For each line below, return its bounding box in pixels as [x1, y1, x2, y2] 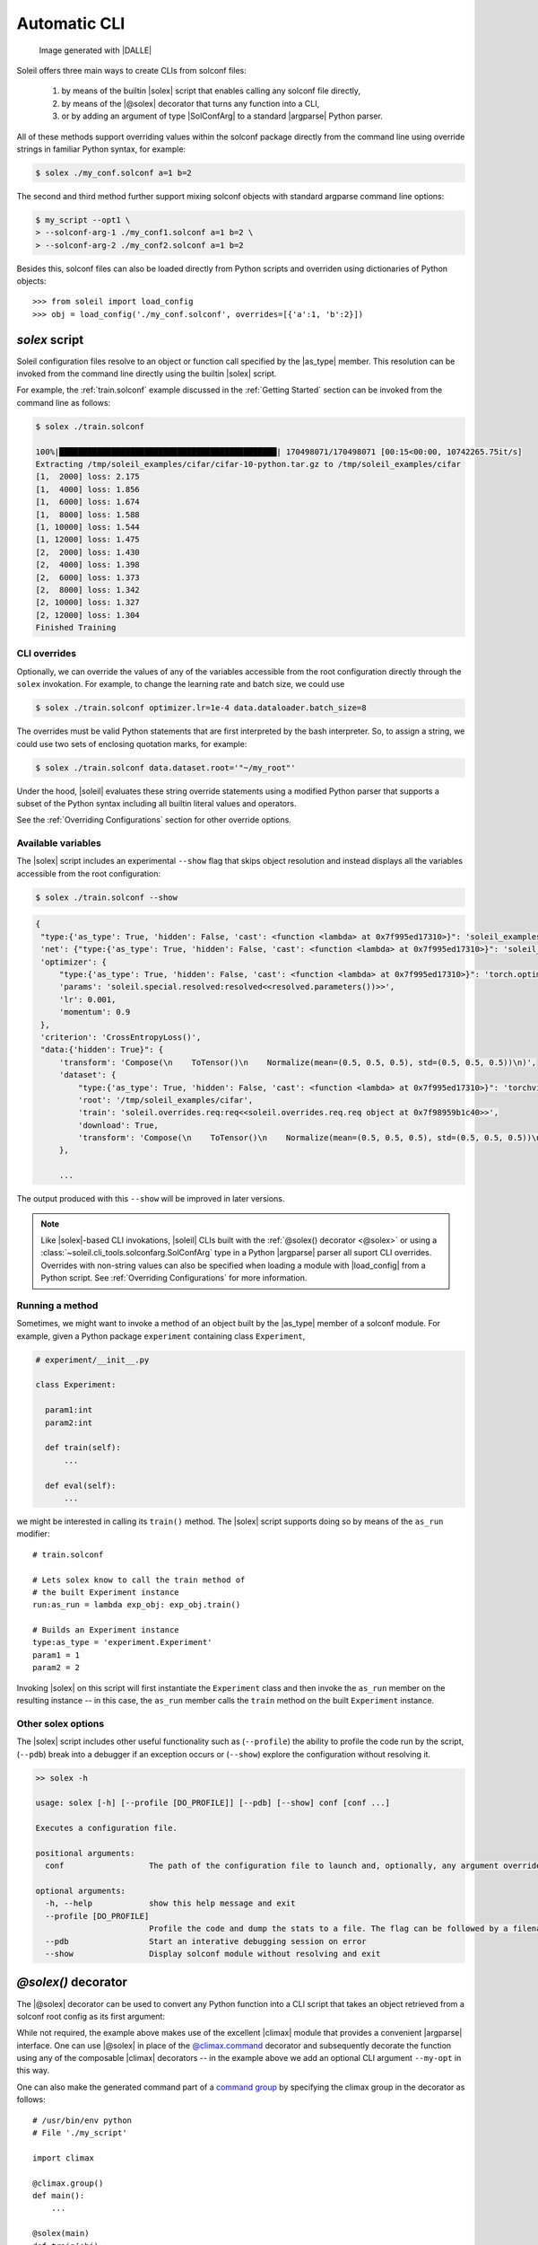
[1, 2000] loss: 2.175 [35, 471, 141, 482]
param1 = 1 [32, 1650, 81, 1660]
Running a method [16, 1299, 99, 1311]
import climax [32, 2153, 94, 2163]
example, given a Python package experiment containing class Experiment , [16, 1330, 306, 1342]
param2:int [45, 1417, 93, 1428]
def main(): [32, 2191, 85, 2200]
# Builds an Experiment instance [32, 1625, 179, 1635]
